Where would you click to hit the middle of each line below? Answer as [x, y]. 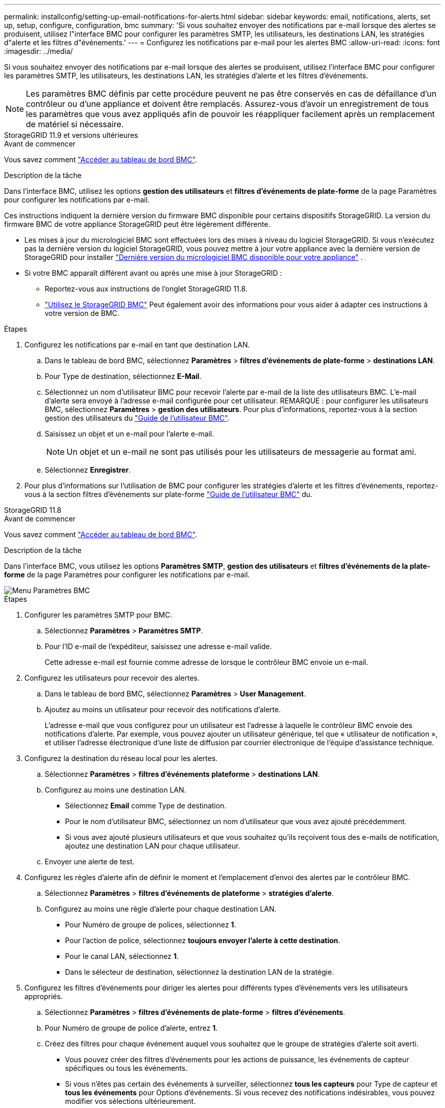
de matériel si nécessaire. [75, 124]
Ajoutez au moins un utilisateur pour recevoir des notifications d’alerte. [163, 709]
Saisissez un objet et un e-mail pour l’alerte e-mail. [130, 434]
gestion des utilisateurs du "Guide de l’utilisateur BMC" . [137, 418]
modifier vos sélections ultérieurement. [131, 1101]
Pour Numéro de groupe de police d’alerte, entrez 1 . [131, 1028]
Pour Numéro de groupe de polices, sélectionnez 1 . [151, 925]
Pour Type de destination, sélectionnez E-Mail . [123, 376]
